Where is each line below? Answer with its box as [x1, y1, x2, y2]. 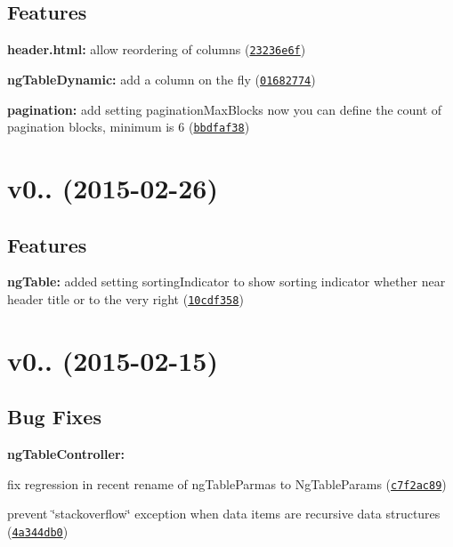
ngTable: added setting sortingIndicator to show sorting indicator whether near [7, 272, 446, 291]
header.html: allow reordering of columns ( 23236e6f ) [7, 40, 306, 59]
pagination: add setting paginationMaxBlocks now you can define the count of [7, 100, 442, 118]
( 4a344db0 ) [7, 522, 69, 541]
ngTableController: [7, 445, 125, 463]
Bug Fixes [7, 403, 101, 430]
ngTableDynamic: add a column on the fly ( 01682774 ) [7, 69, 316, 88]
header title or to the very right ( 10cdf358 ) [7, 289, 244, 308]
